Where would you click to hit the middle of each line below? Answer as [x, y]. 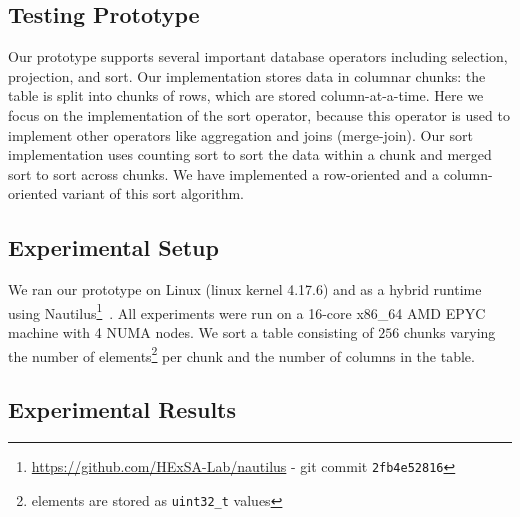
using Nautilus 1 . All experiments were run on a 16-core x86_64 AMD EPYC [247, 311]
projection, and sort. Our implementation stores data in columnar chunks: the [247, 75]
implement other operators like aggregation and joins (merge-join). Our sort [240, 134]
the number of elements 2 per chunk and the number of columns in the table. [241, 354]
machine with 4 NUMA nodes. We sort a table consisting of [191, 332]
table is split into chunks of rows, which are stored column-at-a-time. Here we [246, 95]
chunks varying [449, 332]
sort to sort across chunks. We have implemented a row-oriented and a [224, 173]
